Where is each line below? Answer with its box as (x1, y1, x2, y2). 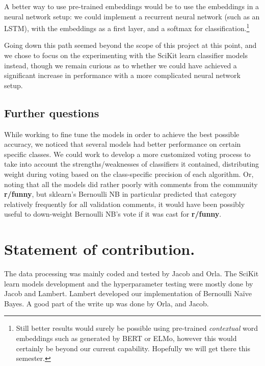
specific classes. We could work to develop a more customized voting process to (4, 148, 251, 159)
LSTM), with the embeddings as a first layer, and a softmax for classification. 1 (4, 21, 250, 33)
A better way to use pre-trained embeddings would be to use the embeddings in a (4, 1, 259, 11)
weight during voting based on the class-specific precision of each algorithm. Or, (4, 168, 254, 179)
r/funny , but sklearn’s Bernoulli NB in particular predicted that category (4, 189, 237, 199)
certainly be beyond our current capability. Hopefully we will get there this (16, 343, 250, 353)
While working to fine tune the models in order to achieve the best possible (4, 128, 240, 139)
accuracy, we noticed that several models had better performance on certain (4, 139, 241, 149)
